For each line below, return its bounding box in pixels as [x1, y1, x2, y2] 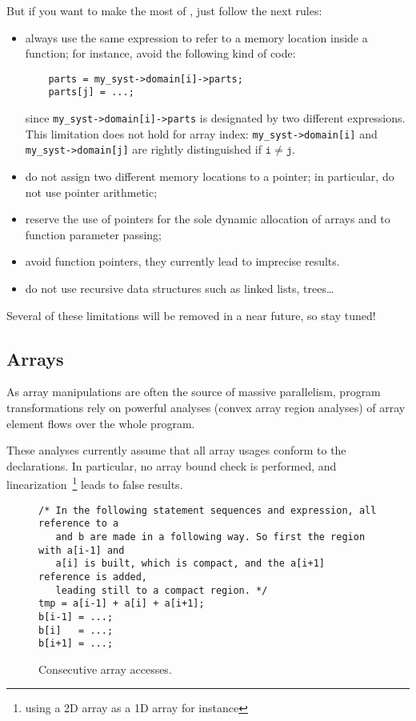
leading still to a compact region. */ [55, 584, 268, 596]
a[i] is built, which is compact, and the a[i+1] [55, 558, 325, 570]
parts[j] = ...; [48, 86, 134, 98]
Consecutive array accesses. [38, 660, 172, 677]
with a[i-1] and [38, 544, 125, 556]
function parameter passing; [25, 226, 162, 242]
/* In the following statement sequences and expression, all [38, 504, 377, 516]
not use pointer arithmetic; [25, 183, 158, 200]
